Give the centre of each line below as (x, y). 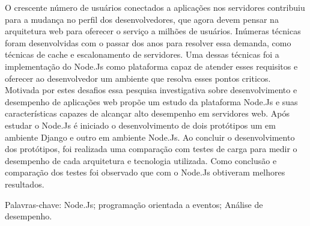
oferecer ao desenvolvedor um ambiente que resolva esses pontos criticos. (138, 78)
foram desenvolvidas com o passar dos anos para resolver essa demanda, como (148, 42)
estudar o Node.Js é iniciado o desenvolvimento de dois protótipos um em (140, 125)
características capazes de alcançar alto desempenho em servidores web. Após (147, 113)
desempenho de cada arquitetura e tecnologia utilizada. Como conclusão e (141, 160)
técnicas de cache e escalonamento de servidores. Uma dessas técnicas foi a (142, 54)
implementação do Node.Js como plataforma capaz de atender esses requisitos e (151, 66)
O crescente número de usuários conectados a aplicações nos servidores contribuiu (155, 7)
